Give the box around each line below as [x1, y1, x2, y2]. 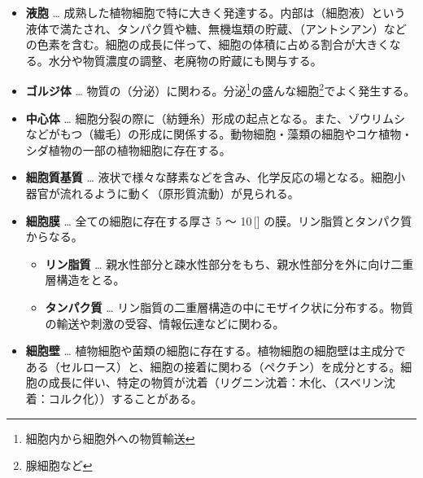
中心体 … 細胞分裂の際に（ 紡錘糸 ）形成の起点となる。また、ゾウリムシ [25, 109, 406, 126]
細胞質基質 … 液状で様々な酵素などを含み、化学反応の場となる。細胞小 [25, 169, 406, 186]
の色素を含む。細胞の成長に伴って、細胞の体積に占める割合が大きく [25, 36, 390, 53]
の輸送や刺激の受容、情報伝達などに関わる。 [45, 314, 285, 331]
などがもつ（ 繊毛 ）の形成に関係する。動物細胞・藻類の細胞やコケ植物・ [25, 125, 413, 143]
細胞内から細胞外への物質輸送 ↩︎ [25, 429, 195, 446]
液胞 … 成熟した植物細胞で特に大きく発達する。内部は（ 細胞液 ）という [25, 4, 406, 20]
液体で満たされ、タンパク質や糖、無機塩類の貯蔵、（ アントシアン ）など [25, 20, 407, 37]
